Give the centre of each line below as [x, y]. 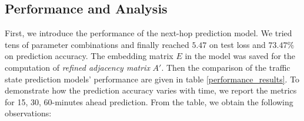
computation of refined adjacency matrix [77, 67]
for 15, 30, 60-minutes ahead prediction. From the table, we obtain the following [149, 101]
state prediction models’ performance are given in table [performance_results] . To [152, 79]
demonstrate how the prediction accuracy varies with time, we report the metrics [151, 90]
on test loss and [237, 44]
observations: [28, 113]
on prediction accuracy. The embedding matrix [89, 56]
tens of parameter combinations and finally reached [97, 44]
